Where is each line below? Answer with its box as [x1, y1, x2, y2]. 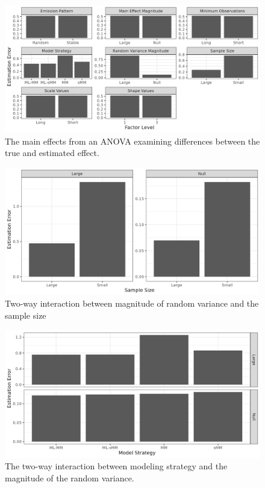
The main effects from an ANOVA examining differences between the [5, 134, 260, 147]
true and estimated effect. [5, 146, 99, 159]
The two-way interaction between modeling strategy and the [5, 460, 228, 472]
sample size [5, 308, 46, 321]
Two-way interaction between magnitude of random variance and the [5, 297, 259, 310]
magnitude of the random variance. [5, 471, 134, 484]
